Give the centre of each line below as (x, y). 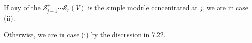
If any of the (22, 7)
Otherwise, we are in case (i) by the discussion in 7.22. (85, 35)
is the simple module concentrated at (143, 7)
